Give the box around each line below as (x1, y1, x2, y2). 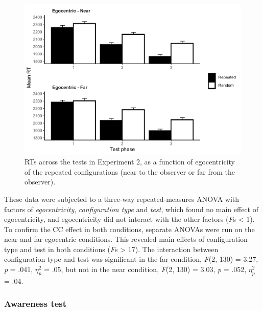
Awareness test (4, 297, 67, 310)
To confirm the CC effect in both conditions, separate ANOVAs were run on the (4, 223, 255, 234)
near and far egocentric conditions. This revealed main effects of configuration (4, 234, 248, 244)
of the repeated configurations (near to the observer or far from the (25, 166, 235, 177)
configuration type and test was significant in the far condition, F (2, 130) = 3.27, (4, 254, 258, 264)
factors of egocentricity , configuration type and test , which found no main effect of (4, 203, 258, 214)
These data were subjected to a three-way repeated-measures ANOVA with (4, 193, 240, 204)
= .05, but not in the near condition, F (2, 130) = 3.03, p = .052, (44, 264, 247, 275)
